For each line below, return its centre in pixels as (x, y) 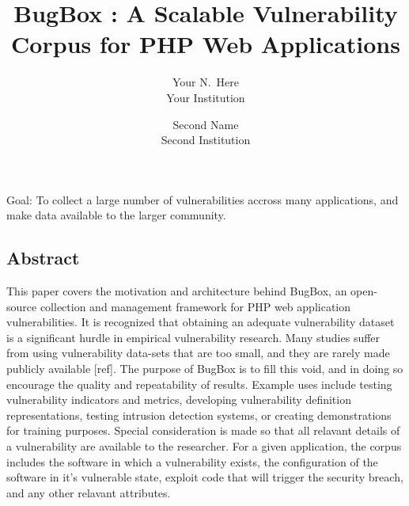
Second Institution (206, 140)
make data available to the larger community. (116, 215)
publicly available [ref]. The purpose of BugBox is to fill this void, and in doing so (205, 369)
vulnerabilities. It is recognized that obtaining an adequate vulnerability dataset (201, 322)
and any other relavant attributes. (89, 492)
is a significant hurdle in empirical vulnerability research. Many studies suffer (193, 337)
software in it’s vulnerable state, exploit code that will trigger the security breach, (205, 477)
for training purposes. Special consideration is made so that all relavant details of (203, 430)
